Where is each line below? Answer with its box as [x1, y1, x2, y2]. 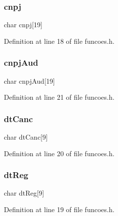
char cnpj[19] [4, 19, 43, 30]
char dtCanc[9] [4, 132, 48, 142]
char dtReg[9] [4, 188, 44, 198]
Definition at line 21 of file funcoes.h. [4, 92, 115, 102]
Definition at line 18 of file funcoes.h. [4, 36, 115, 46]
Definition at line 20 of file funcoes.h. [4, 148, 115, 158]
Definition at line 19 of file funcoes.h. [4, 204, 115, 215]
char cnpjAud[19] [4, 75, 55, 86]
